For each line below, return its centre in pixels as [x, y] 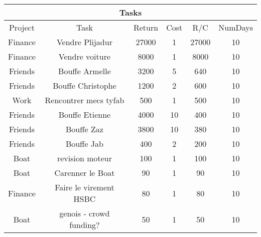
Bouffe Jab [84, 144]
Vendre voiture [85, 56]
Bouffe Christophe [85, 85]
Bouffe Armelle [85, 71]
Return [146, 27]
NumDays [236, 27]
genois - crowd [85, 213]
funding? [85, 225]
